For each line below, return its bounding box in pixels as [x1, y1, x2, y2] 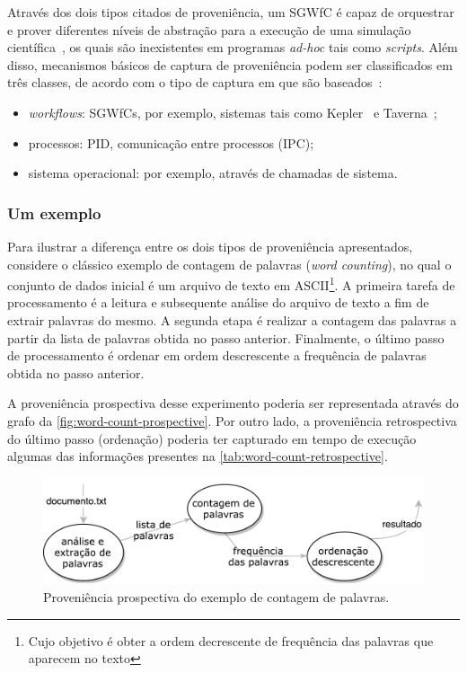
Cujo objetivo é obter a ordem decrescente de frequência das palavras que [28, 631, 434, 650]
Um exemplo [7, 201, 101, 224]
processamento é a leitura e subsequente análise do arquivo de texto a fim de [7, 293, 429, 312]
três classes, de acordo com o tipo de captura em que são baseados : [7, 73, 383, 92]
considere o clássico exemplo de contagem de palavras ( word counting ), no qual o [7, 254, 452, 273]
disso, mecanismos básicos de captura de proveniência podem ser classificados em [7, 55, 453, 74]
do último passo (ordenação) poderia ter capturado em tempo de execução [7, 429, 417, 447]
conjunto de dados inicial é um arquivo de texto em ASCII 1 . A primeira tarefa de [7, 273, 455, 294]
